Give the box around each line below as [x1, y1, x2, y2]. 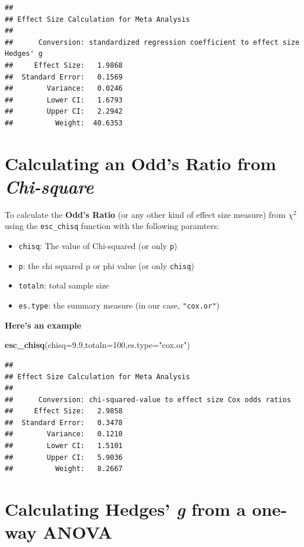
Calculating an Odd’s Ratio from [5, 151, 276, 175]
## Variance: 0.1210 [5, 430, 123, 439]
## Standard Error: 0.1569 [5, 72, 123, 81]
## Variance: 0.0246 [5, 84, 123, 93]
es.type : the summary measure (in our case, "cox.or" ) [18, 299, 220, 311]
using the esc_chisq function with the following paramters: [5, 220, 219, 232]
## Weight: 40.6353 [5, 118, 123, 127]
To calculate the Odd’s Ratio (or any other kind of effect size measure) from [5, 208, 286, 220]
